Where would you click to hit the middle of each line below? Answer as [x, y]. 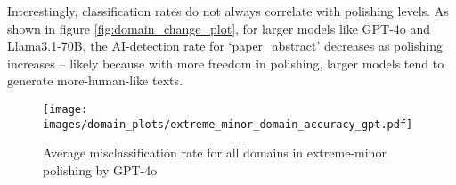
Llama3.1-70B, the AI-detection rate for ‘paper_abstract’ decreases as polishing [225, 46]
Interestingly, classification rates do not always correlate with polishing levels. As [228, 11]
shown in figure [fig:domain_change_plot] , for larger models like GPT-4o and [219, 28]
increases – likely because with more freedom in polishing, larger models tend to [226, 63]
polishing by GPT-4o [100, 169]
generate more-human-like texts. [95, 80]
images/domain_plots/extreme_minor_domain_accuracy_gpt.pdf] [228, 124]
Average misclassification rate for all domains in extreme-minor [215, 153]
